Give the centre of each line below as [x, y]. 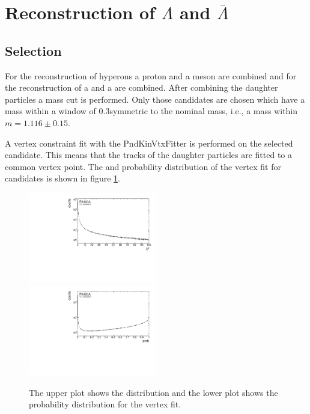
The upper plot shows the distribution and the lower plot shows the [153, 392]
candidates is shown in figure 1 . [63, 178]
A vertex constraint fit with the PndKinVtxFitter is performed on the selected [149, 143]
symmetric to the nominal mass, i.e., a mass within [204, 111]
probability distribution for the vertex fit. [105, 404]
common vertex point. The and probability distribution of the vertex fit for [143, 166]
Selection [33, 50]
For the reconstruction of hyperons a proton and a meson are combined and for [151, 75]
